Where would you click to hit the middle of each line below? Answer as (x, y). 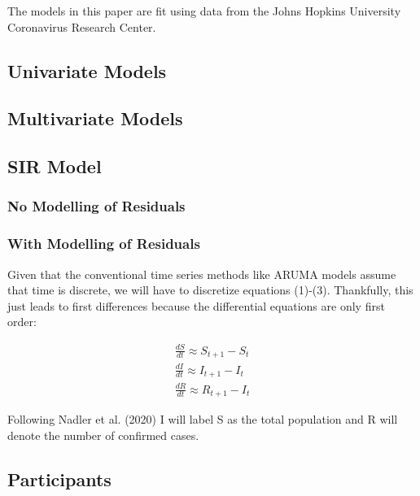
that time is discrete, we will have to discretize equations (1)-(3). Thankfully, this (210, 290)
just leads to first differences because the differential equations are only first (196, 305)
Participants (59, 479)
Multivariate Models (95, 118)
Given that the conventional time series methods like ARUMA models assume (202, 274)
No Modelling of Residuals (96, 206)
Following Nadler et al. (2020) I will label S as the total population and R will (203, 418)
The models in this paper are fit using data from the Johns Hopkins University (204, 11)
